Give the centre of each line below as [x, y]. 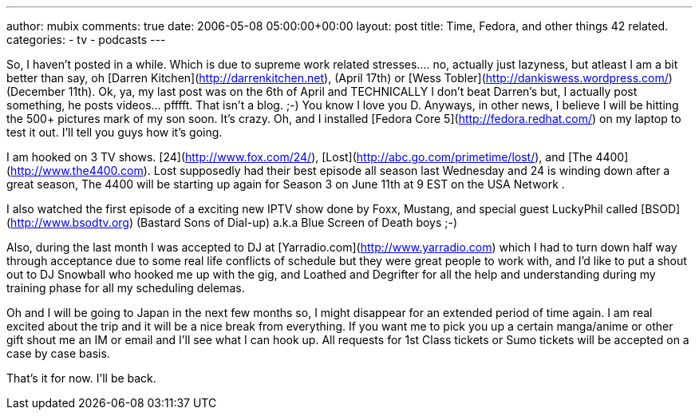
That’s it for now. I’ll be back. [81, 378]
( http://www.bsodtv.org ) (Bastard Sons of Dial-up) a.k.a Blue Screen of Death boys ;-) [232, 222]
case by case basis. [58, 353]
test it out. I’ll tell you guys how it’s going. [115, 132]
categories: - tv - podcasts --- [86, 40]
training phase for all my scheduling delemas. [126, 288]
